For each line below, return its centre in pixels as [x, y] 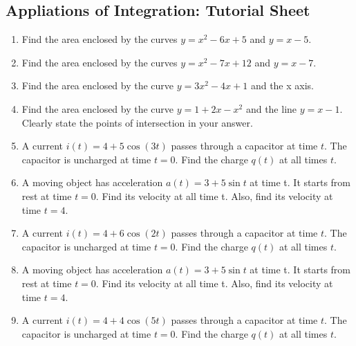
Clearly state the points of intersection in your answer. [137, 122]
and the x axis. [282, 85]
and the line [271, 108]
